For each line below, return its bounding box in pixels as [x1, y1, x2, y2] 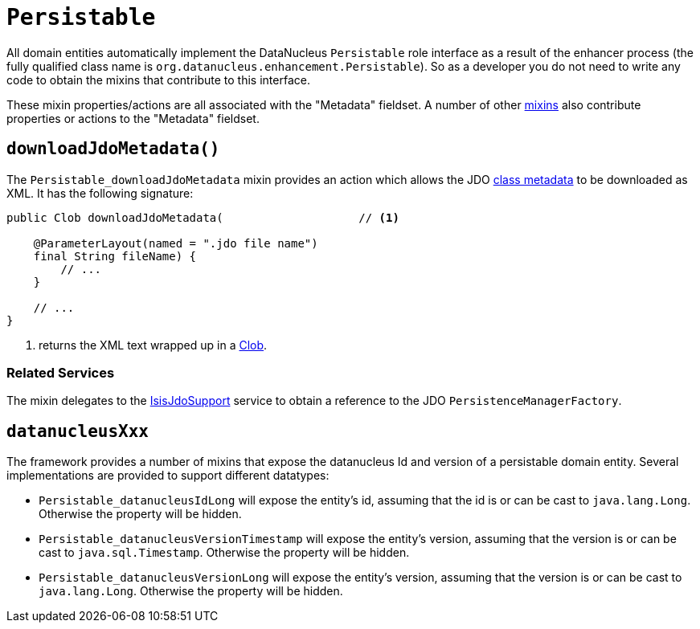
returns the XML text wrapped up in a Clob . [39, 337, 268, 352]
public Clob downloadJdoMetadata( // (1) [6, 210, 399, 224]
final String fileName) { [33, 249, 197, 263]
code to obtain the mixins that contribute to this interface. [6, 72, 310, 87]
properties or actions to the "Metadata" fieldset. [6, 111, 260, 125]
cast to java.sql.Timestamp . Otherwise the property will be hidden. [39, 545, 410, 560]
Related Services [6, 364, 115, 381]
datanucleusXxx [6, 421, 149, 441]
